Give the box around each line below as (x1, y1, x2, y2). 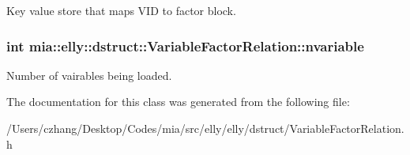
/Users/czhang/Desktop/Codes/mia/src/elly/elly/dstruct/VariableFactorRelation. (6, 120, 404, 136)
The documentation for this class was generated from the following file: (6, 93, 350, 110)
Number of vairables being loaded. (6, 66, 172, 83)
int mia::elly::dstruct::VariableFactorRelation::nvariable (6, 36, 364, 55)
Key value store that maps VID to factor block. (6, 2, 236, 18)
